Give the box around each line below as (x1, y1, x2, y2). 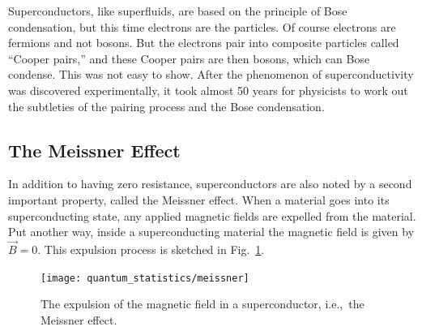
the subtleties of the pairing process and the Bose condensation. (8, 97, 325, 114)
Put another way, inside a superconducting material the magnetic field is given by (8, 223, 415, 240)
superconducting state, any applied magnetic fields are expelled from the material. (8, 207, 416, 224)
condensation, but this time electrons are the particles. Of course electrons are (8, 18, 396, 35)
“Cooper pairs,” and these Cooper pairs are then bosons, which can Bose (8, 49, 370, 67)
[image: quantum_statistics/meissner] (40, 272, 249, 284)
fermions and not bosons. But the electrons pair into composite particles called (8, 34, 399, 51)
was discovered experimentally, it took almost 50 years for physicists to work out (8, 81, 408, 98)
